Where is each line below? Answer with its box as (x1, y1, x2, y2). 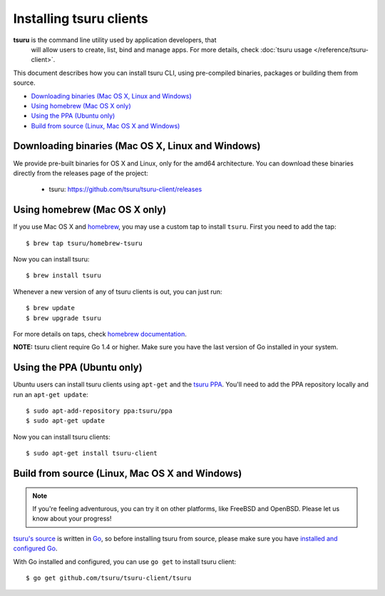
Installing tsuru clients (13, 11, 149, 26)
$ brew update (26, 304, 75, 312)
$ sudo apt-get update (26, 417, 106, 425)
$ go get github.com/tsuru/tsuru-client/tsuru (26, 574, 192, 582)
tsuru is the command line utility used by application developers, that (13, 36, 217, 44)
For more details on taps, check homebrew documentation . (13, 330, 187, 338)
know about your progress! (32, 514, 112, 523)
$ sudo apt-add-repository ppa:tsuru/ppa (26, 407, 173, 415)
